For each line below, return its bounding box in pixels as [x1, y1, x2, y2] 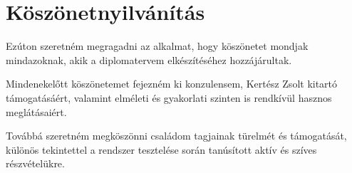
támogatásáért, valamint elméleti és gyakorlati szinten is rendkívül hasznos [6, 90, 332, 105]
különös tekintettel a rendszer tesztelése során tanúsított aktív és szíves [6, 142, 317, 157]
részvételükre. [6, 156, 65, 171]
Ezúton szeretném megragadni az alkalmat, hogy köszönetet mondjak [6, 38, 309, 53]
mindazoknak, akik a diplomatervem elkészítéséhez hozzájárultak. [6, 52, 292, 67]
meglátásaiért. [6, 104, 67, 119]
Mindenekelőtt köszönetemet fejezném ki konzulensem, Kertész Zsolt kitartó [6, 76, 338, 91]
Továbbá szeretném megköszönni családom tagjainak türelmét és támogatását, [6, 128, 347, 143]
